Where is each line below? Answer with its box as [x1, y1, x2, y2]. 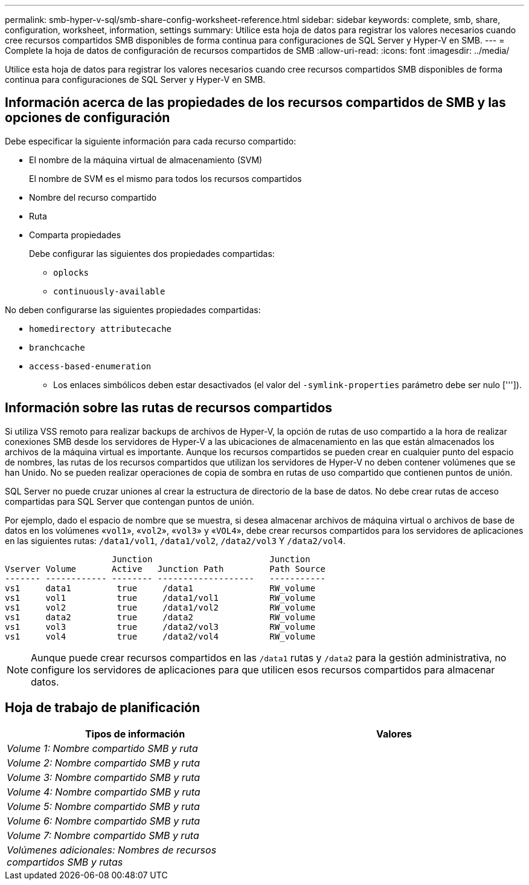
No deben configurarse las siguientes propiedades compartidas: [5, 304, 261, 315]
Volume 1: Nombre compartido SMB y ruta [7, 742, 198, 754]
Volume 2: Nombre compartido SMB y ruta [7, 756, 200, 769]
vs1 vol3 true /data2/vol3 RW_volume [5, 621, 316, 632]
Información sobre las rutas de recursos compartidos [5, 400, 333, 416]
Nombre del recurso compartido [29, 192, 157, 203]
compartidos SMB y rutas [7, 855, 123, 868]
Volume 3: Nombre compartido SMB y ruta [7, 771, 200, 783]
